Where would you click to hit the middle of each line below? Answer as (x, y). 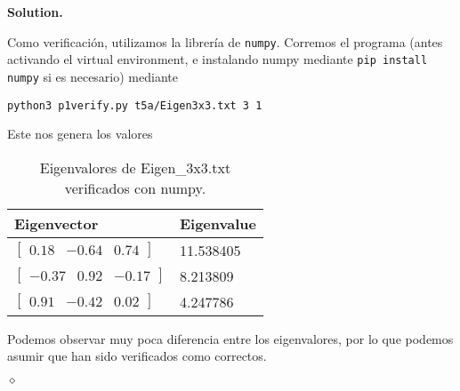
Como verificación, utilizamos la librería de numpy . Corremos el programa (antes (225, 41)
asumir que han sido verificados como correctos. (137, 356)
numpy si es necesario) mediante (93, 76)
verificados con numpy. (135, 188)
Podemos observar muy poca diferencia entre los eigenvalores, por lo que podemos (230, 338)
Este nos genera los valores (80, 134)
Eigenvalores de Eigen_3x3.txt (135, 167)
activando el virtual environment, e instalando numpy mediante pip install (218, 59)
